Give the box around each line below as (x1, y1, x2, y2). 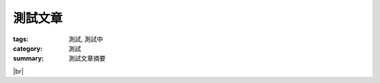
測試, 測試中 (68, 35, 103, 43)
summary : (13, 54, 44, 63)
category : (13, 44, 43, 52)
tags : (13, 35, 29, 43)
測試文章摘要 (68, 54, 106, 63)
